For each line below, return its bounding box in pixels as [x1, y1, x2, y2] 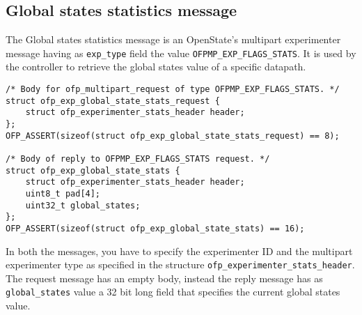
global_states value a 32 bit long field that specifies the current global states [6, 284, 340, 299]
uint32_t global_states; [25, 200, 141, 210]
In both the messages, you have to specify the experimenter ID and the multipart [6, 243, 353, 258]
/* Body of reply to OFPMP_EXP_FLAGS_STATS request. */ [6, 153, 270, 164]
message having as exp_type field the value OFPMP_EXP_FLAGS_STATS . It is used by [6, 45, 356, 60]
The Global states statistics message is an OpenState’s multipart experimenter [6, 32, 341, 47]
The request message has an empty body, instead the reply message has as [6, 270, 323, 285]
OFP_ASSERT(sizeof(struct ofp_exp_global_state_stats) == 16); [6, 223, 305, 233]
